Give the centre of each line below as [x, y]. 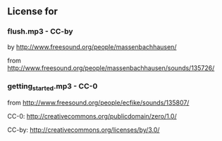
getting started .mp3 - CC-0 [53, 86]
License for [33, 12]
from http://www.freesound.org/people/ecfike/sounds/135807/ [98, 103]
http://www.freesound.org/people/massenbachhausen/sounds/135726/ [111, 68]
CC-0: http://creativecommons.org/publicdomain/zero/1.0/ [92, 116]
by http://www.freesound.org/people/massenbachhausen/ [92, 47]
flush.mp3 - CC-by [40, 32]
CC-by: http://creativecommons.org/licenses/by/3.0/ [84, 130]
